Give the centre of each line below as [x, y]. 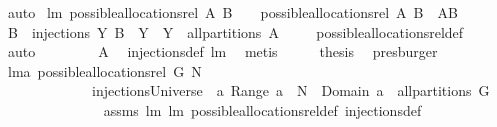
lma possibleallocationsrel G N [104, 70]
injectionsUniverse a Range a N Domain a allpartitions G [290, 90]
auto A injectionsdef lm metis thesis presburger [222, 51]
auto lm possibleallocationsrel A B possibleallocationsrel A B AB [232, 12]
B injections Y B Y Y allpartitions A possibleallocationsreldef [235, 31]
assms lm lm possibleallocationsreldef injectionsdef [262, 109]
